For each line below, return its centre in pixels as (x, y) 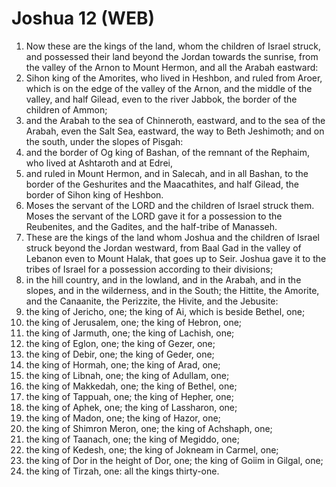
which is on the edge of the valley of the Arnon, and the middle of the (169, 88)
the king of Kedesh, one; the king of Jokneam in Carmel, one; (152, 449)
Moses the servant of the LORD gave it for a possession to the (154, 216)
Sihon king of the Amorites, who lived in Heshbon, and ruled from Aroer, (174, 78)
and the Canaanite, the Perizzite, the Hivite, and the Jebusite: (152, 301)
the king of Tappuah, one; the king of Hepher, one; (129, 396)
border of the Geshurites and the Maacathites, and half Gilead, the (162, 184)
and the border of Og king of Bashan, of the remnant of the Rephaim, (167, 152)
